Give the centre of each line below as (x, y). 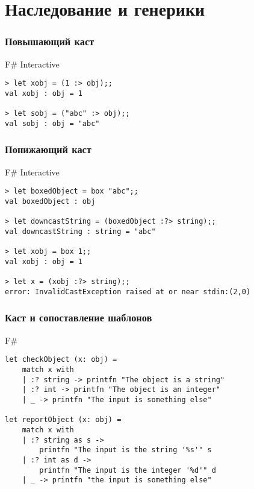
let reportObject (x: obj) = (63, 420)
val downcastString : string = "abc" (80, 231)
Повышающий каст (50, 41)
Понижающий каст (48, 149)
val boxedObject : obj (50, 201)
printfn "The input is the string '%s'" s (125, 450)
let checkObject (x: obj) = (61, 360)
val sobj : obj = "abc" (52, 123)
